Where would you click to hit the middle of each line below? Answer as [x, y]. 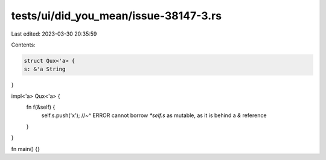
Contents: [23, 45]
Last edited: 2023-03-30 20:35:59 [54, 34]
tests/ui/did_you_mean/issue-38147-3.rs [117, 16]
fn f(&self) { [41, 107]
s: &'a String [45, 69]
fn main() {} [26, 149]
